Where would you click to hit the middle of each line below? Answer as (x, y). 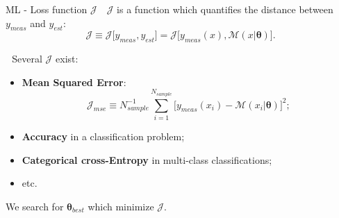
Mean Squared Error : (74, 82)
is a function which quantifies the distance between (225, 9)
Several (27, 59)
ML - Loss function (47, 9)
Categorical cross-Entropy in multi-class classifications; (147, 159)
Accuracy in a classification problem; (103, 136)
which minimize (121, 206)
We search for (35, 206)
